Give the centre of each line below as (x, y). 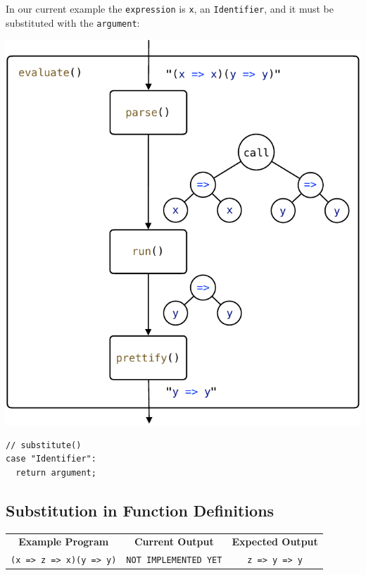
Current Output (174, 542)
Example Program (64, 542)
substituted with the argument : (73, 22)
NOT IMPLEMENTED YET (174, 561)
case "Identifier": (51, 459)
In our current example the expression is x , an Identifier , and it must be (170, 8)
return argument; (56, 472)
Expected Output (275, 542)
